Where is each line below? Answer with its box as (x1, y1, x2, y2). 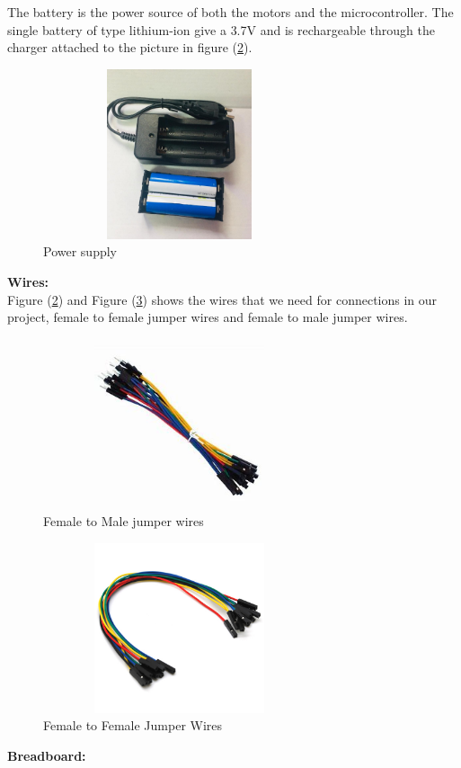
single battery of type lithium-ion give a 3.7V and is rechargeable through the (7, 20, 435, 39)
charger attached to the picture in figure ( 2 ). (7, 38, 253, 57)
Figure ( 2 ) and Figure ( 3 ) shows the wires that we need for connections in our (7, 290, 438, 308)
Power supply (43, 242, 117, 261)
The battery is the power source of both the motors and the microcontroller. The (7, 3, 454, 21)
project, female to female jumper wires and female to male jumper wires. (7, 308, 408, 326)
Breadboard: (7, 746, 86, 765)
